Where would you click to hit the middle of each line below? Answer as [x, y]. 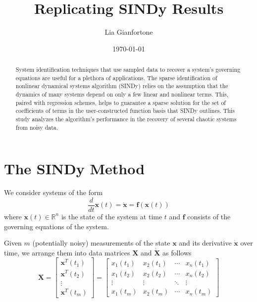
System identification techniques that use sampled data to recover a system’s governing [128, 70]
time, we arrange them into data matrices [67, 252]
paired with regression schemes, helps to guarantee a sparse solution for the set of [121, 102]
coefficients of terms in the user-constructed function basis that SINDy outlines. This [125, 111]
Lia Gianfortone [129, 32]
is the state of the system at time [112, 216]
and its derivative [205, 243]
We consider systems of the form [53, 192]
